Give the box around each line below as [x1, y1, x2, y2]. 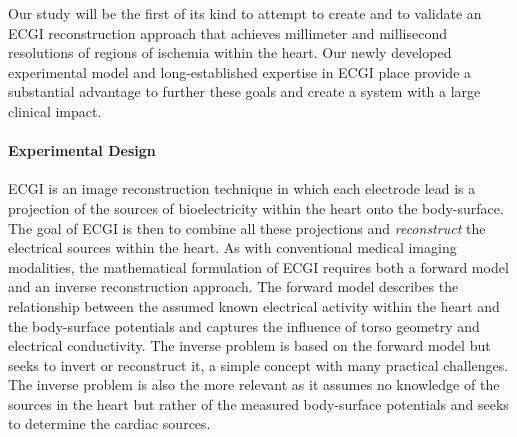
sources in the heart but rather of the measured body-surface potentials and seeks [8, 393, 509, 414]
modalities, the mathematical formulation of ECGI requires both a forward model [8, 256, 509, 277]
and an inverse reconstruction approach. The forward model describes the [8, 276, 459, 297]
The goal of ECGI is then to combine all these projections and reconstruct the [8, 217, 486, 238]
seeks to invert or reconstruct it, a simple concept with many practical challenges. [8, 354, 509, 375]
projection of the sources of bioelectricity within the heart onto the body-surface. [8, 197, 504, 218]
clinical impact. [8, 100, 102, 121]
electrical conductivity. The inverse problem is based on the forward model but [8, 335, 491, 356]
